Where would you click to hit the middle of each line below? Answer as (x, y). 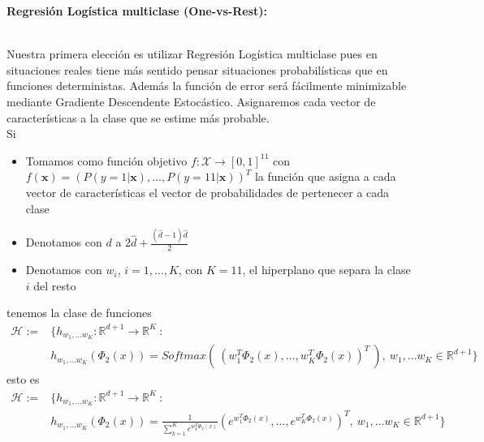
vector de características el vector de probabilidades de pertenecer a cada (207, 192)
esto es (23, 379)
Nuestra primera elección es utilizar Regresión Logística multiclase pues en (192, 54)
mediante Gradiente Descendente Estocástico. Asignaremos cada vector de (191, 101)
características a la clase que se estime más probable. (138, 117)
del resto (55, 285)
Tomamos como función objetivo (106, 160)
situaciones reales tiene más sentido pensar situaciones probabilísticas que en (197, 69)
